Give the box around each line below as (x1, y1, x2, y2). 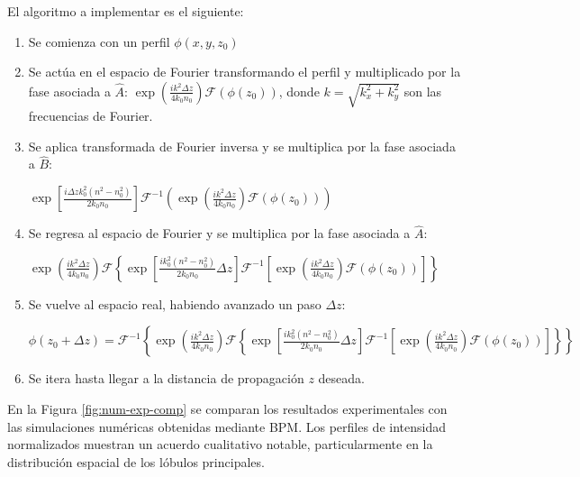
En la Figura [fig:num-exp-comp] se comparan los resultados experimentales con (7, 399, 448, 418)
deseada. (318, 369, 365, 388)
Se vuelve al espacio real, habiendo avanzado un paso (28, 294, 322, 313)
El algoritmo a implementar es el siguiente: (7, 2, 244, 20)
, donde (278, 81, 320, 100)
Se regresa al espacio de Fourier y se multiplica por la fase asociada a (28, 224, 411, 243)
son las (403, 81, 442, 100)
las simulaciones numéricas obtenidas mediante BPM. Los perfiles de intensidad (7, 417, 446, 436)
